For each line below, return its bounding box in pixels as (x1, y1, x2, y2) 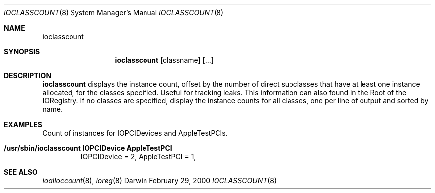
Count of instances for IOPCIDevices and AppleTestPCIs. (42, 129, 228, 137)
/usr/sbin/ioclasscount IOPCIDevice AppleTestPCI (4, 144, 172, 152)
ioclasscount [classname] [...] (115, 56, 214, 64)
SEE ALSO (4, 168, 38, 176)
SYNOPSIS (4, 48, 40, 56)
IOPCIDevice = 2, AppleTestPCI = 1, (80, 152, 196, 161)
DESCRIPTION (4, 71, 52, 80)
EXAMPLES (4, 120, 42, 129)
